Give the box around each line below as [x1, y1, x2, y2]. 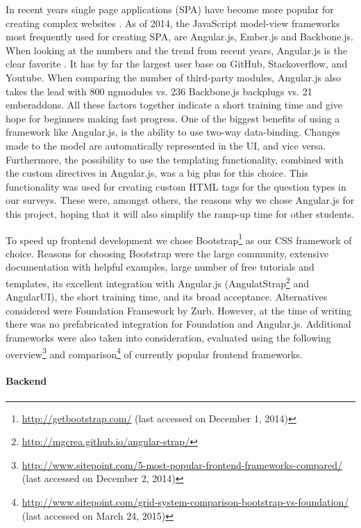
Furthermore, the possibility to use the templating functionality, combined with [6, 152, 344, 166]
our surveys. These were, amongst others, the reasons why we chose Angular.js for [6, 193, 355, 207]
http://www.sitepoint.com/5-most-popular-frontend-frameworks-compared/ [22, 457, 343, 472]
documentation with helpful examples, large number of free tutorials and [6, 259, 314, 274]
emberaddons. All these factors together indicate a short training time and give [6, 97, 343, 112]
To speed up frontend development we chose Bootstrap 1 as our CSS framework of [6, 230, 352, 247]
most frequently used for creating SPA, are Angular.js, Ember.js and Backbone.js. [6, 29, 353, 44]
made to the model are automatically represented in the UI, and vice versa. [6, 138, 326, 152]
